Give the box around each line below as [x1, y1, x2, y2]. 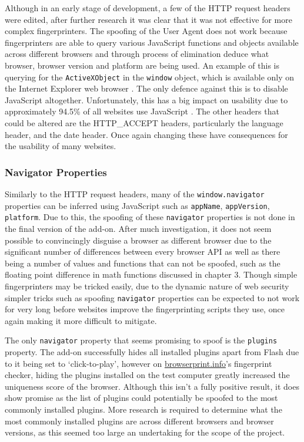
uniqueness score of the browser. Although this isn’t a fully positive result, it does [5, 380, 299, 392]
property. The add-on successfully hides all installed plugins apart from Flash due [5, 346, 299, 358]
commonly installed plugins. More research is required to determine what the [5, 403, 282, 415]
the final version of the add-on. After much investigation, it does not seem [5, 222, 272, 234]
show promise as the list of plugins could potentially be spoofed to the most [5, 392, 278, 404]
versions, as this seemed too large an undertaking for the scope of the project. [5, 426, 285, 438]
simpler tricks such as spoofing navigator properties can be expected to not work [5, 291, 300, 303]
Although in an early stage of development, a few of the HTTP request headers [5, 2, 290, 14]
